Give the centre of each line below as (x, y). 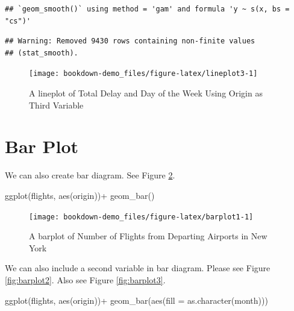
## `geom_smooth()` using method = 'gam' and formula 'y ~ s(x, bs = (147, 9)
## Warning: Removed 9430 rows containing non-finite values (130, 41)
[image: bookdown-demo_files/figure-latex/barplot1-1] (141, 217)
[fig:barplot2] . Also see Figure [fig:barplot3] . (85, 279)
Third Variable (56, 105)
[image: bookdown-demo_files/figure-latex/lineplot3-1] (143, 74)
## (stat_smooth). (42, 53)
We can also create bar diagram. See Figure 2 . (90, 175)
